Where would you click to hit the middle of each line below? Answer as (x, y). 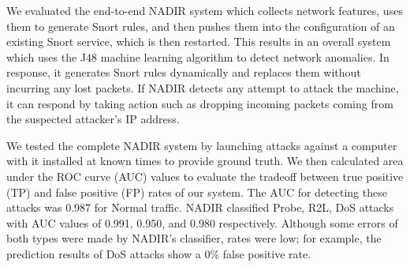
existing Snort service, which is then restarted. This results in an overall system (199, 41)
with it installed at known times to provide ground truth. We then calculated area (205, 161)
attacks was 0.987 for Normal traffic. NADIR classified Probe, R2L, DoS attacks (200, 207)
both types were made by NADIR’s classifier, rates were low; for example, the (194, 238)
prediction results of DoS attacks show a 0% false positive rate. (159, 253)
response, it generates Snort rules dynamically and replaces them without (184, 72)
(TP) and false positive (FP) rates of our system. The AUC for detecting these (197, 192)
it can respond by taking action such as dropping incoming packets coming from (200, 103)
